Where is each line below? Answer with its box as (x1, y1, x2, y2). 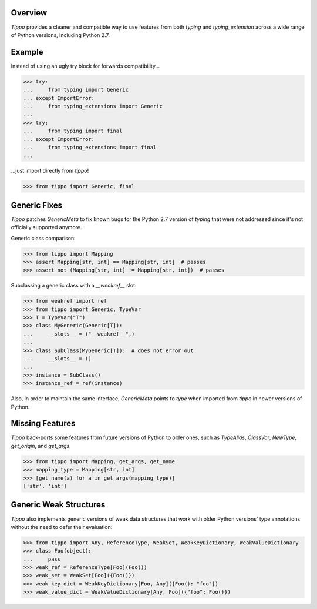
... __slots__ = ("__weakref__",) (23, 330, 135, 337)
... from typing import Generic (23, 86, 129, 93)
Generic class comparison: (11, 235, 76, 242)
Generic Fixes (11, 200, 63, 210)
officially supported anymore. (11, 224, 82, 231)
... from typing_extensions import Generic (23, 103, 163, 109)
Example (11, 47, 43, 57)
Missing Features (11, 419, 76, 429)
